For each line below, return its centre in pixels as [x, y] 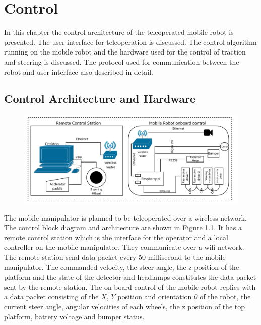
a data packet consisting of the [51, 296]
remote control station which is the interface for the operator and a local [116, 237]
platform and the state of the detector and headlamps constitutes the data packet [130, 277]
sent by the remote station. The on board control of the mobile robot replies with [130, 286]
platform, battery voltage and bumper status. [74, 316]
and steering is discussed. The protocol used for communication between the [122, 61]
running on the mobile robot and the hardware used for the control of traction [125, 52]
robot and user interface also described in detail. [79, 71]
